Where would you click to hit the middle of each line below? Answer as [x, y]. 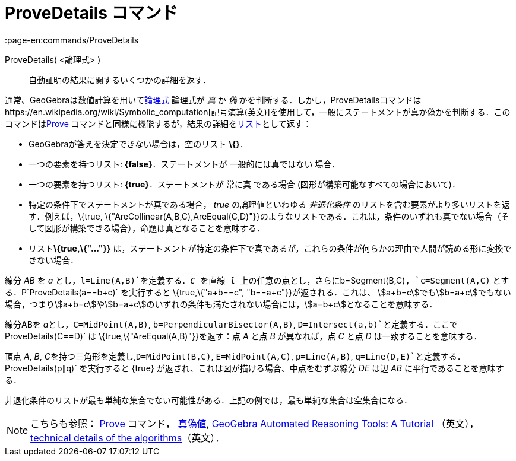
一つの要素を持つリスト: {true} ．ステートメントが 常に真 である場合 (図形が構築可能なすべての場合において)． [244, 184]
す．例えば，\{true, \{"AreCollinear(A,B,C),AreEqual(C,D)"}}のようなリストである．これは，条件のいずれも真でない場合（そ [269, 216]
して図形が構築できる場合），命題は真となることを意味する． [147, 228]
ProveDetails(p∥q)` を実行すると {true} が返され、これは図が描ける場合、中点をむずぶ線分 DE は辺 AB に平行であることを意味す [254, 368]
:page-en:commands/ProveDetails [72, 40]
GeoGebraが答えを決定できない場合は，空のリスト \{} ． [138, 144]
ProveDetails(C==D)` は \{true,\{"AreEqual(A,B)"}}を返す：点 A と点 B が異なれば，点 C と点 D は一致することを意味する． [243, 336]
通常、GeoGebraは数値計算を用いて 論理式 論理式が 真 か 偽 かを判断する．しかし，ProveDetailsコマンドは [213, 100]
